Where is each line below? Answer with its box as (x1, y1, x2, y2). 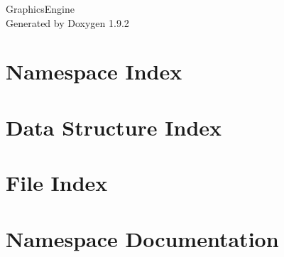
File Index (6, 168, 108, 197)
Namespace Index (6, 57, 182, 86)
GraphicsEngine (6, 1, 75, 16)
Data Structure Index (6, 112, 222, 141)
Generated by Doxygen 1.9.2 (6, 15, 129, 30)
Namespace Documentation (6, 224, 279, 253)
